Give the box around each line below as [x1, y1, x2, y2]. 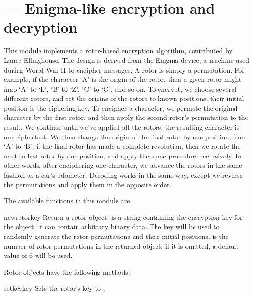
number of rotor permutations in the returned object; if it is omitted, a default [4, 240, 239, 251]
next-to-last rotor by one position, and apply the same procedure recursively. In [4, 150, 242, 160]
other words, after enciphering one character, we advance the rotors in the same [4, 160, 242, 170]
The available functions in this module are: [4, 196, 132, 206]
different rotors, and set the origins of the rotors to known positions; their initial [4, 93, 244, 103]
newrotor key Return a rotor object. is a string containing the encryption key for [4, 212, 243, 222]
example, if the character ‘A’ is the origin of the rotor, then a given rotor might [4, 74, 242, 84]
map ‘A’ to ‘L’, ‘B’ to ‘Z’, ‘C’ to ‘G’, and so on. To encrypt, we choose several [4, 83, 237, 94]
